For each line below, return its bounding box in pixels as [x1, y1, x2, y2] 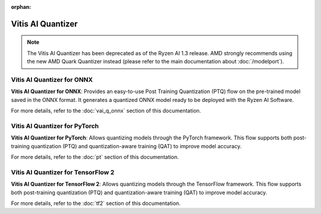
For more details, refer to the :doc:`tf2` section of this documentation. [11, 199, 181, 207]
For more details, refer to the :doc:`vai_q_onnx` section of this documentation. [11, 107, 202, 114]
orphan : [11, 4, 32, 10]
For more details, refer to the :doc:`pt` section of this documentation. [11, 154, 180, 161]
